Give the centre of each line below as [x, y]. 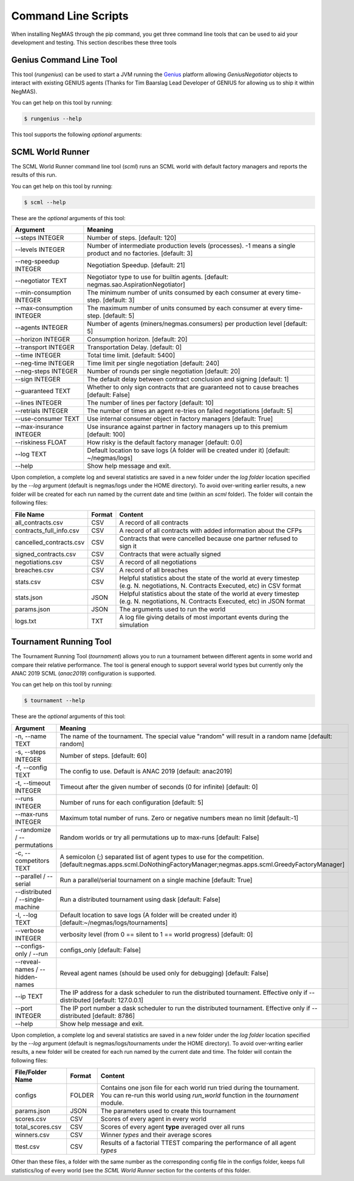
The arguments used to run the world [172, 609]
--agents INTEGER [41, 327]
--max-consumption [44, 308]
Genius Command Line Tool [64, 60]
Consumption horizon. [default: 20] [137, 340]
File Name [30, 514]
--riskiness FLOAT [41, 442]
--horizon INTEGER [42, 340]
